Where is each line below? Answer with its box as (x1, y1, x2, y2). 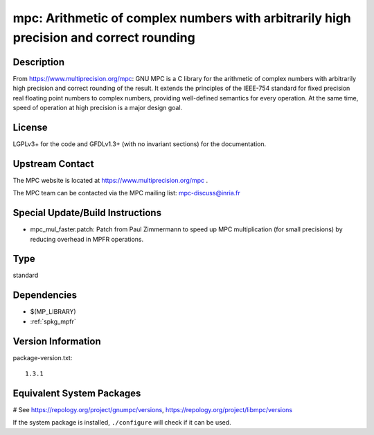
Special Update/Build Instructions (12, 207, 162, 219)
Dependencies (12, 290, 78, 301)
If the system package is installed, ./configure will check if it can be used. (12, 418, 231, 427)
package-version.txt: (12, 353, 73, 362)
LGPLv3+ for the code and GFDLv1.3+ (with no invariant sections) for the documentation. (12, 139, 267, 148)
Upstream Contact (12, 158, 94, 170)
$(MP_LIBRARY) (30, 308, 76, 316)
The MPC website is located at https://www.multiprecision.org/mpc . (12, 176, 208, 184)
